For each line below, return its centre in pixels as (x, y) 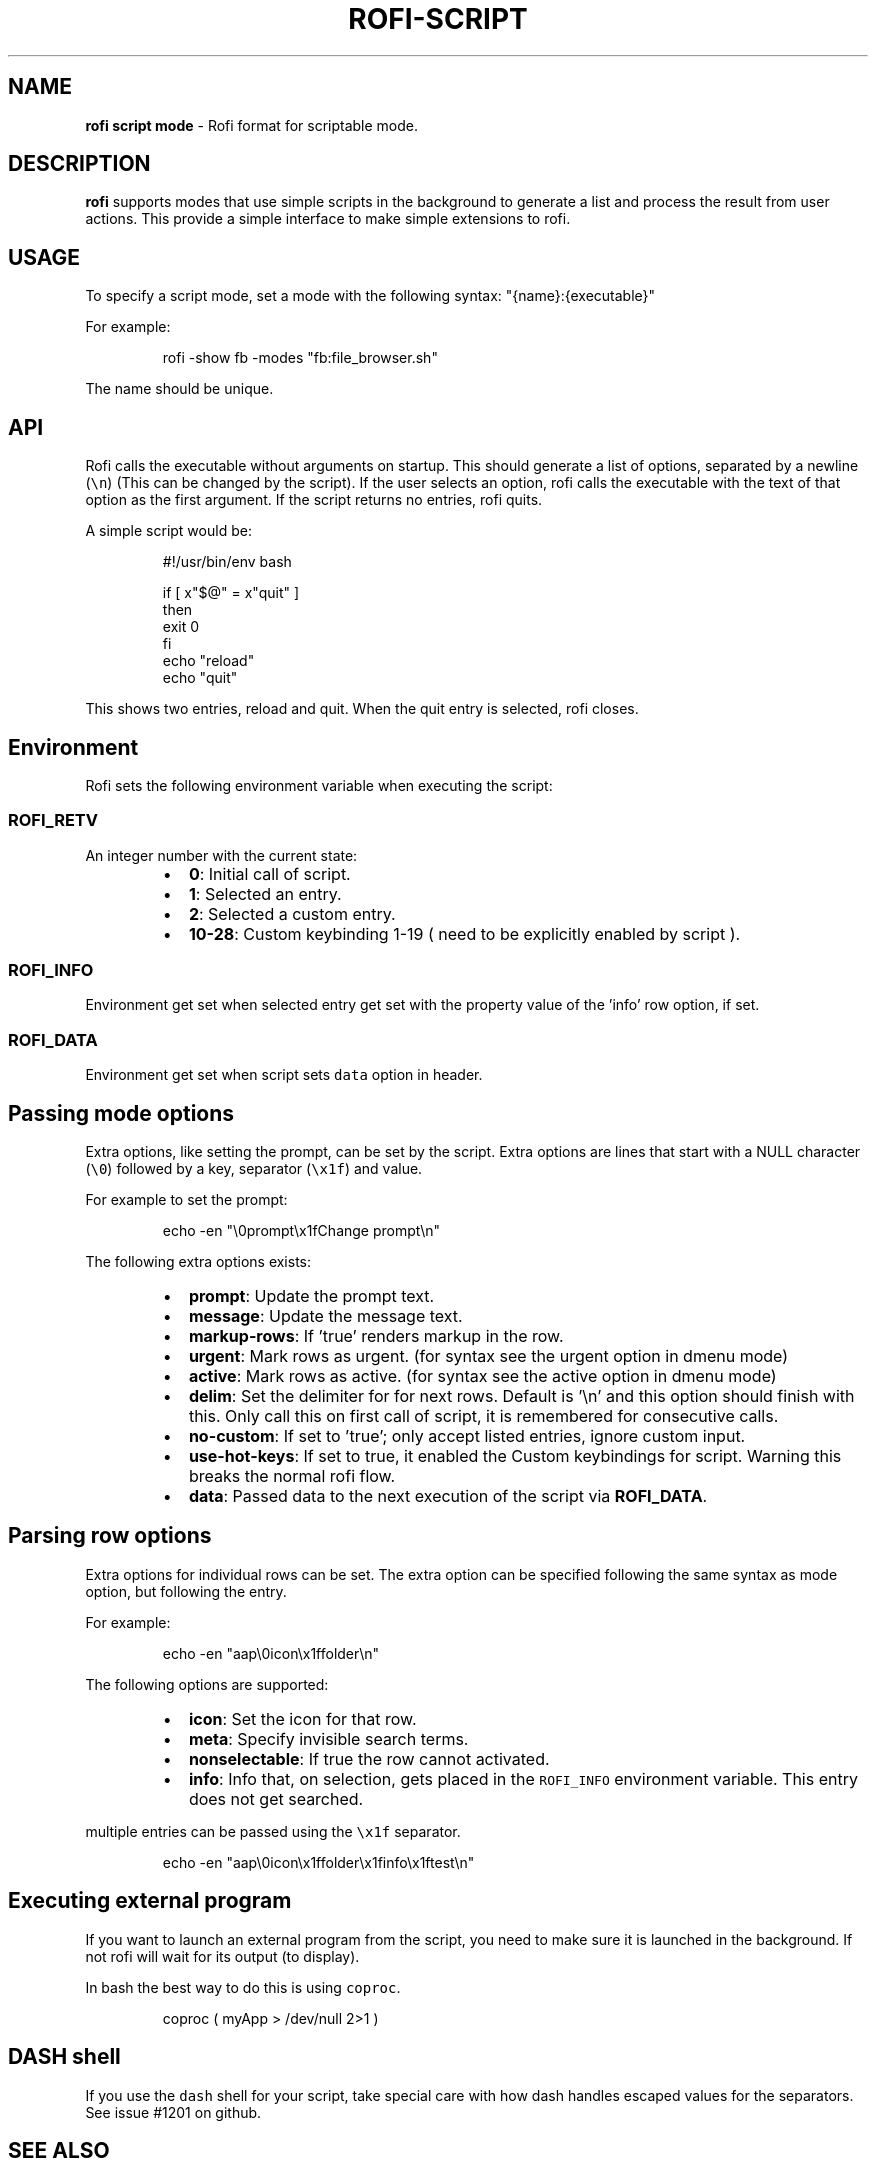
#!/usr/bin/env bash (227, 562)
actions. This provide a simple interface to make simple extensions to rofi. (328, 219)
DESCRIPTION (79, 164)
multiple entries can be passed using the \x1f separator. (273, 1831)
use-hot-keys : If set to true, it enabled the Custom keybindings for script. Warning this (515, 1456)
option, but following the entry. (186, 1591)
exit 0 (181, 627)
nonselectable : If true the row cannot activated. (369, 1758)
